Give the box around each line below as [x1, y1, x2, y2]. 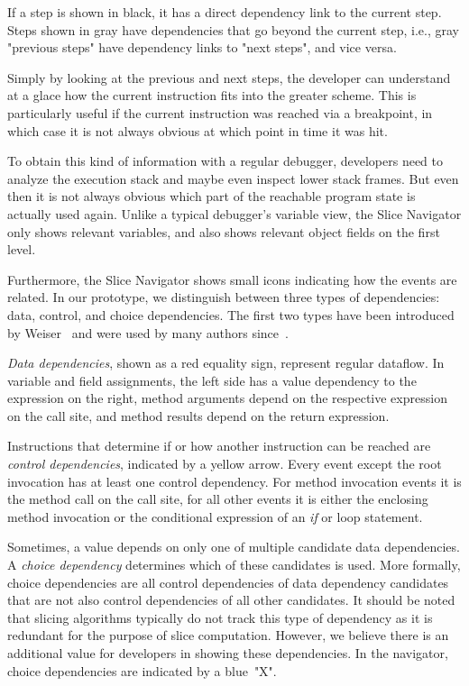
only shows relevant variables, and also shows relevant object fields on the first [7, 222, 440, 241]
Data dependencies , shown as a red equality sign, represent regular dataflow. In [7, 353, 445, 372]
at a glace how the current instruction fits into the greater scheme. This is [7, 86, 417, 105]
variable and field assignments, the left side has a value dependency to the [7, 370, 417, 389]
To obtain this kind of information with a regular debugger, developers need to [7, 151, 444, 170]
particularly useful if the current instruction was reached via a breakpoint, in [7, 103, 433, 122]
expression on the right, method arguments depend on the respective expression [7, 389, 447, 407]
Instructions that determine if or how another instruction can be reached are [7, 436, 431, 455]
